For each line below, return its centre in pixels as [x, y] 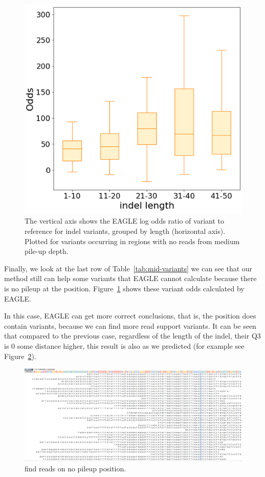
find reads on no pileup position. [75, 468]
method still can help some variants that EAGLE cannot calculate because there [130, 278]
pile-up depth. [47, 251]
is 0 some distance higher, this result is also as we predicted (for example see [124, 345]
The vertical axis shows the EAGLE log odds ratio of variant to [124, 221]
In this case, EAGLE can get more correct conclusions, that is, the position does [130, 316]
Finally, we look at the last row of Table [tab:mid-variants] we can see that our [128, 268]
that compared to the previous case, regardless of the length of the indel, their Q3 [132, 336]
